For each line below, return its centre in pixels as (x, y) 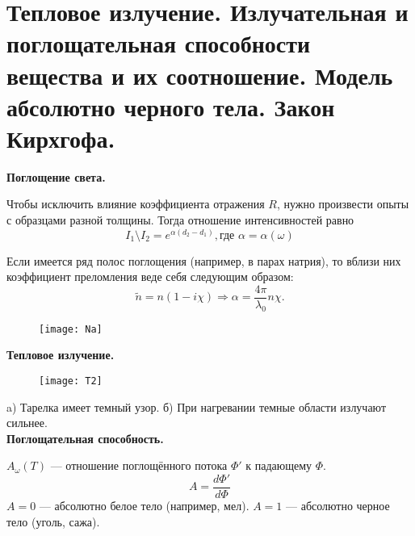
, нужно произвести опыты (343, 204)
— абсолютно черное (338, 506)
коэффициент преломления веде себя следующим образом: (150, 276)
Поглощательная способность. (85, 438)
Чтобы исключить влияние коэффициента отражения (136, 204)
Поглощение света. (56, 176)
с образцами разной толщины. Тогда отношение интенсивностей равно (180, 220)
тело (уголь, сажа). (53, 521)
